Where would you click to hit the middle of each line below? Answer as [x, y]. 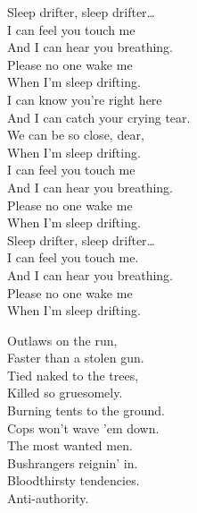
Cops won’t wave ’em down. [83, 427]
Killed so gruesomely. [65, 393]
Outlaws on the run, [62, 340]
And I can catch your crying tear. [99, 117]
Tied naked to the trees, [73, 375]
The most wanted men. [70, 445]
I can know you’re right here [85, 99]
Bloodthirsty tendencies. [74, 480]
